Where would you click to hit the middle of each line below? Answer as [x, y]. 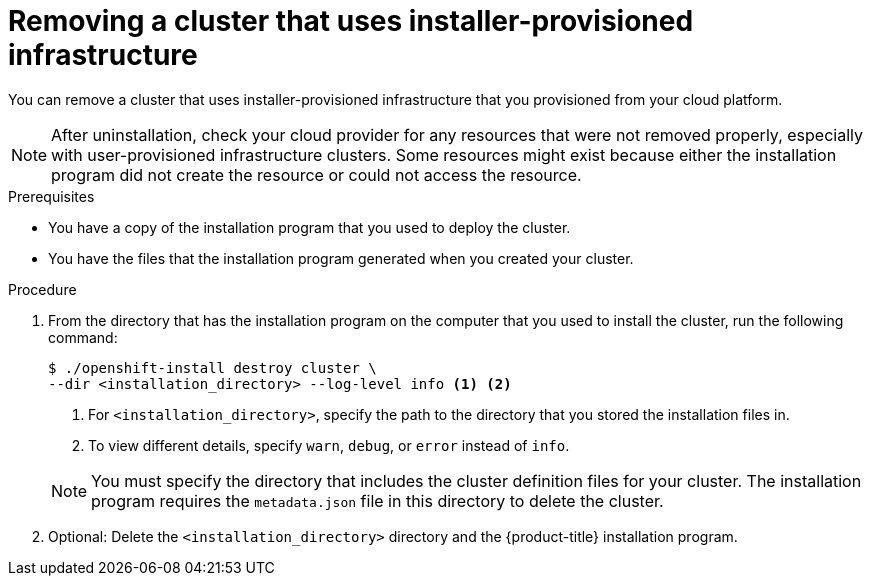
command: [83, 337]
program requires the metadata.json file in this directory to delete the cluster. [377, 500]
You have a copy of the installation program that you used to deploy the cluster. [309, 227]
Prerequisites [51, 196]
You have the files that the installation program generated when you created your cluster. [341, 258]
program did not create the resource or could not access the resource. [316, 174]
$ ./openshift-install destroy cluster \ [212, 367]
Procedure [42, 289]
